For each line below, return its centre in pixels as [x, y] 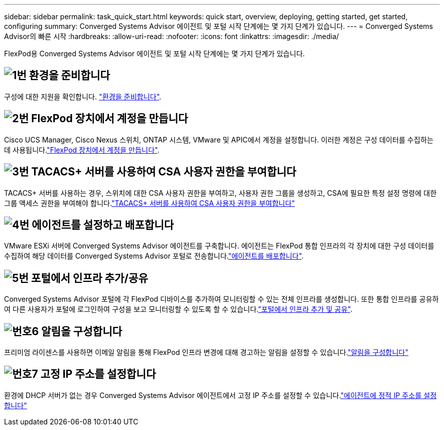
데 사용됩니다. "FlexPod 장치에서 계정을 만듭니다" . [82, 150]
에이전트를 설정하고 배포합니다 [103, 225]
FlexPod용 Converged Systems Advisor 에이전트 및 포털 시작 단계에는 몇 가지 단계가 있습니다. [155, 53]
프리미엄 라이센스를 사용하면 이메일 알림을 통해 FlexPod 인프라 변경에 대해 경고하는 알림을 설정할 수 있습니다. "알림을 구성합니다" [206, 352]
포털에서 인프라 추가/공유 [89, 278]
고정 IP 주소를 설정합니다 [98, 374]
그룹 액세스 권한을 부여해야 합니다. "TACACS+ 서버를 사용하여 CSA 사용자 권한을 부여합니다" [150, 203]
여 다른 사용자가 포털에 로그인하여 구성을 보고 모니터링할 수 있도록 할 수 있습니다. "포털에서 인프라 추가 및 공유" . [178, 309]
